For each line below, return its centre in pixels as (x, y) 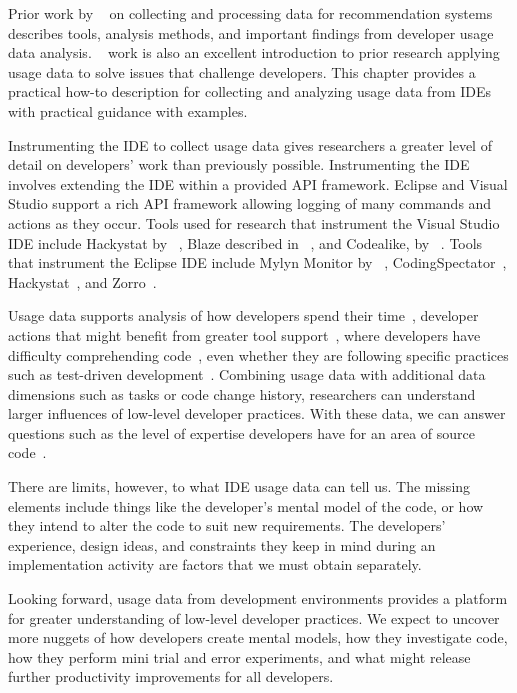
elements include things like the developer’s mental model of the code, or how (246, 505)
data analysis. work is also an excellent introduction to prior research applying (254, 52)
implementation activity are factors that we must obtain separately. (215, 564)
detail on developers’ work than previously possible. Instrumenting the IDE (239, 164)
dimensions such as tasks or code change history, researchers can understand (242, 393)
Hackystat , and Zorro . (82, 281)
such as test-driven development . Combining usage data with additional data (247, 374)
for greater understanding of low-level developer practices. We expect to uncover (254, 617)
